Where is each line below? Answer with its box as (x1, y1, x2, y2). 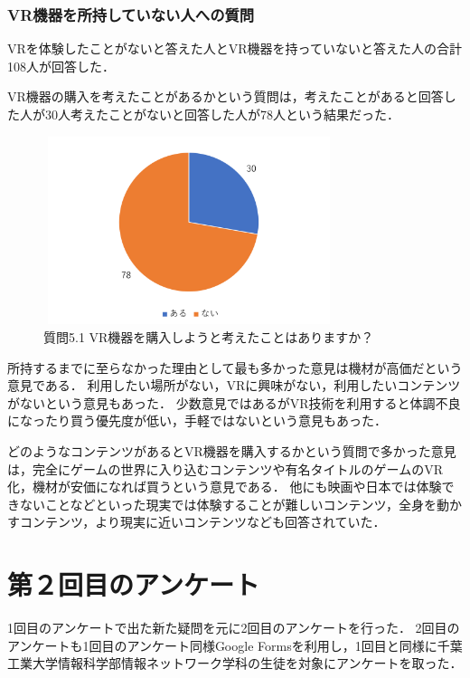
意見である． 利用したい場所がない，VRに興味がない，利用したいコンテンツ (7, 376, 461, 395)
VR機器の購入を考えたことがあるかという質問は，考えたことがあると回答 (7, 87, 444, 106)
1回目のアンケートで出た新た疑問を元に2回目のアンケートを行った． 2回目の (7, 618, 460, 637)
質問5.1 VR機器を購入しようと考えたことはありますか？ (43, 328, 374, 347)
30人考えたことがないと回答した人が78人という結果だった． (44, 105, 399, 123)
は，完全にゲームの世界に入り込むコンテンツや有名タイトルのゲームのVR (7, 459, 443, 478)
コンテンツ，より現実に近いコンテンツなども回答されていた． (19, 512, 386, 531)
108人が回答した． (7, 56, 115, 75)
